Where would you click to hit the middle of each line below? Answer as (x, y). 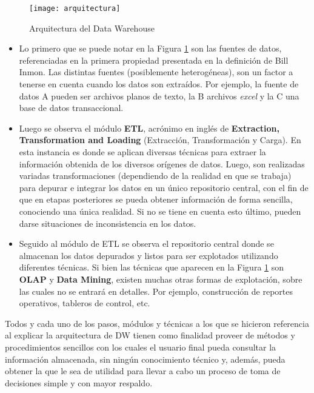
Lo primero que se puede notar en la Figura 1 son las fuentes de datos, (150, 48)
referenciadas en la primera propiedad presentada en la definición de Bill (154, 60)
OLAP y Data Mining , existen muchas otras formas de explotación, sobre (161, 279)
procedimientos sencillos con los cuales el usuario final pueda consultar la (141, 347)
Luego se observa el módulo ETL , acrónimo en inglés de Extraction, (149, 128)
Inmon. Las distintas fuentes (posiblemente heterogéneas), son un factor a (156, 72)
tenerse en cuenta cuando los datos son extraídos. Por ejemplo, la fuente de (159, 84)
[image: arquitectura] (75, 8)
